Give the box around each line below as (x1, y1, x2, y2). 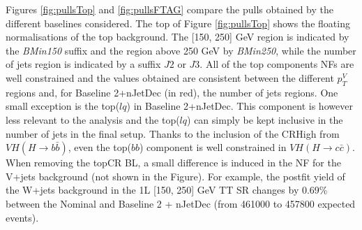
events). (6, 210, 39, 224)
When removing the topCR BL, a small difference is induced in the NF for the (6, 155, 341, 170)
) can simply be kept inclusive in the (187, 112, 343, 127)
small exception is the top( (6, 99, 120, 113)
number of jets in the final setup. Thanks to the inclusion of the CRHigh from (6, 126, 340, 141)
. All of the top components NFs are (199, 57, 354, 71)
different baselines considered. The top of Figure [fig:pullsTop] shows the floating (6, 15, 350, 30)
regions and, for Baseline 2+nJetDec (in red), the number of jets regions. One (6, 85, 338, 99)
